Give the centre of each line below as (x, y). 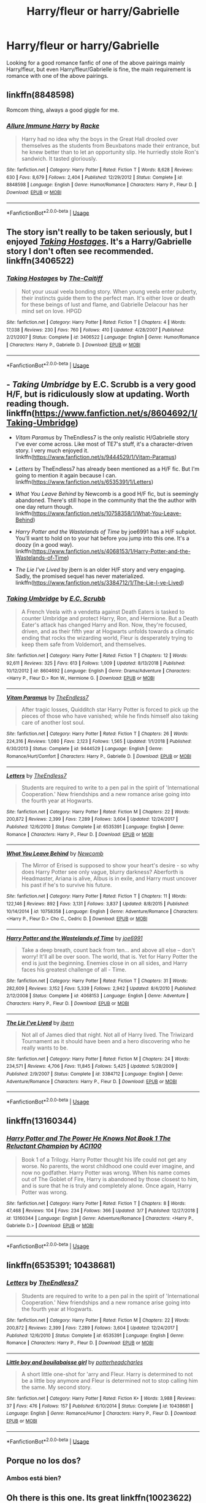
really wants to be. (45, 1048)
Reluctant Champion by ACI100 (54, 1146)
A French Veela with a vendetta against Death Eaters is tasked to (103, 612)
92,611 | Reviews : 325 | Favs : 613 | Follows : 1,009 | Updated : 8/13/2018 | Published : (96, 663)
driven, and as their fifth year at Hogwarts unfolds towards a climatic (108, 631)
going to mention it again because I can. (66, 476)
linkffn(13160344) (41, 1121)
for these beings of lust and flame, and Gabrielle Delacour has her (105, 305)
